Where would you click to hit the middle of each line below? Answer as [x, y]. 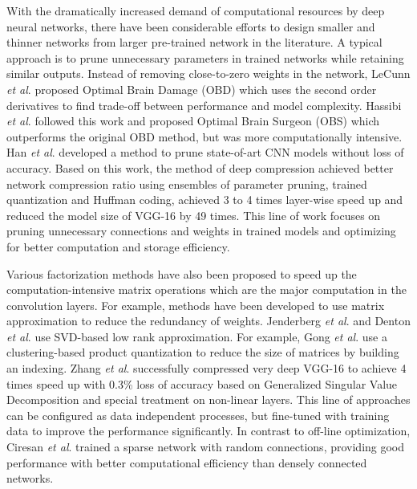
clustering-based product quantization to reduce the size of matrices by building [203, 352]
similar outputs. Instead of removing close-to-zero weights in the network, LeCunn [208, 73]
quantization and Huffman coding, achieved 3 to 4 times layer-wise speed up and [205, 200]
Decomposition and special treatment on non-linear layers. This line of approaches [208, 399]
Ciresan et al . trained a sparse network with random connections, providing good [206, 447]
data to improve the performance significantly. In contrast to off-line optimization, [208, 431]
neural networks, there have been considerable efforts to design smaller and [191, 26]
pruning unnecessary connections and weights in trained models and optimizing [201, 231]
